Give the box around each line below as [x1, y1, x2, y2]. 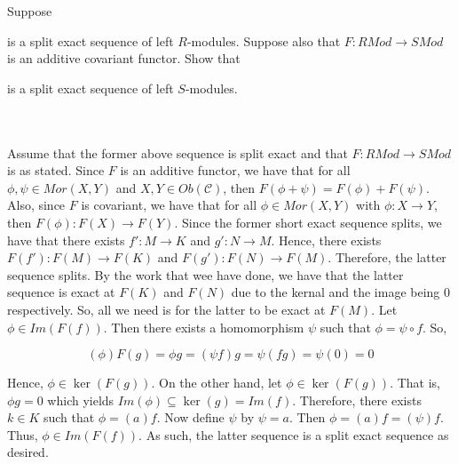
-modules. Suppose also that [186, 31, 341, 50]
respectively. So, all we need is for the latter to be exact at [7, 300, 326, 318]
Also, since [7, 196, 66, 214]
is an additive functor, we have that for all [120, 161, 351, 180]
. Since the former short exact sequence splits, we [174, 212, 442, 231]
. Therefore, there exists [292, 390, 422, 409]
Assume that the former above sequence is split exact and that [7, 143, 348, 162]
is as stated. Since [7, 161, 105, 180]
